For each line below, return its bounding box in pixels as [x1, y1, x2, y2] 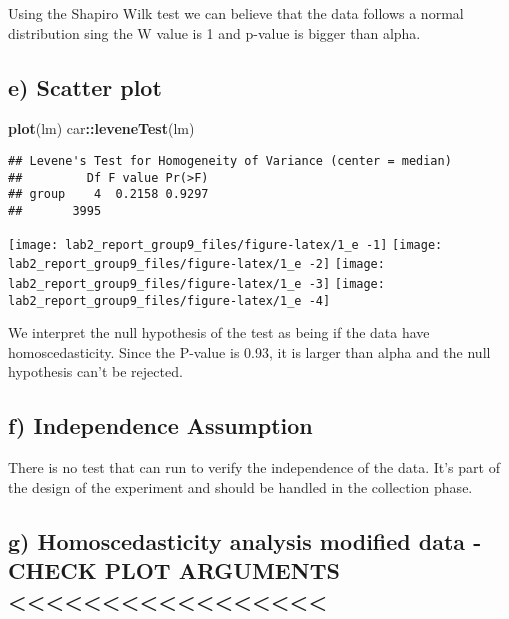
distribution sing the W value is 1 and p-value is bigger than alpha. [8, 22, 421, 43]
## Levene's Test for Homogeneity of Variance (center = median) [8, 153, 452, 168]
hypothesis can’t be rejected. [8, 361, 183, 382]
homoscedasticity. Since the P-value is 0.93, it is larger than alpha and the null [8, 341, 491, 362]
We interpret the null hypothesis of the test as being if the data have [8, 322, 430, 343]
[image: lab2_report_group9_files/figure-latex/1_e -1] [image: [8, 237, 443, 252]
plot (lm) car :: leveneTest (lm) [8, 118, 195, 139]
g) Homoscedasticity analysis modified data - [8, 525, 482, 556]
